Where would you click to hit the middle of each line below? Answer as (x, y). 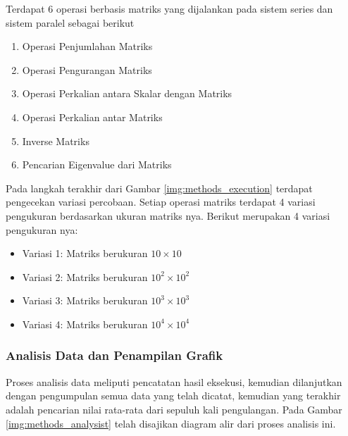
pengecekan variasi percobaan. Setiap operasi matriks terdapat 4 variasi (161, 202)
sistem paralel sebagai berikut (70, 22)
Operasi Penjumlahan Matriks (87, 46)
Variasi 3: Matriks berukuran (85, 300)
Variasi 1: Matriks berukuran (85, 253)
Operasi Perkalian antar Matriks (92, 117)
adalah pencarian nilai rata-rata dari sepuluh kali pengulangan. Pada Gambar (174, 409)
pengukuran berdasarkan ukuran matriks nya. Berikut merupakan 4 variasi (168, 215)
